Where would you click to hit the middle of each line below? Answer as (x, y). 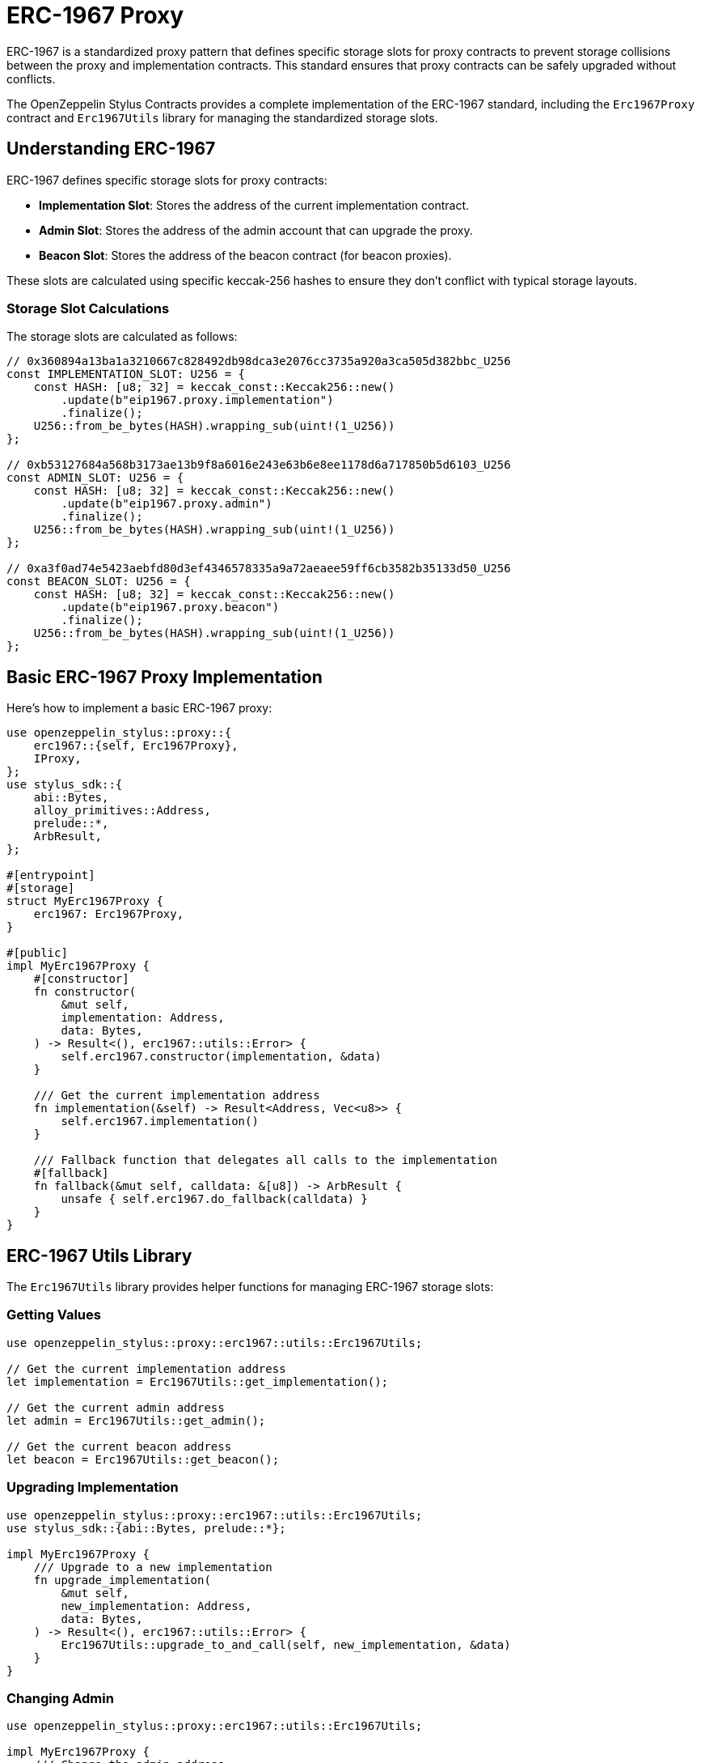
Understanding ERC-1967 (111, 149)
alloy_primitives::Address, (122, 811)
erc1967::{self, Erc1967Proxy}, (136, 746)
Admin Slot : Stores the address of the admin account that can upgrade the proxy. (256, 230)
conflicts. (31, 79)
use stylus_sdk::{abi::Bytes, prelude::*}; (146, 1528)
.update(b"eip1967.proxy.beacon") (170, 607)
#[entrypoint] (51, 875)
